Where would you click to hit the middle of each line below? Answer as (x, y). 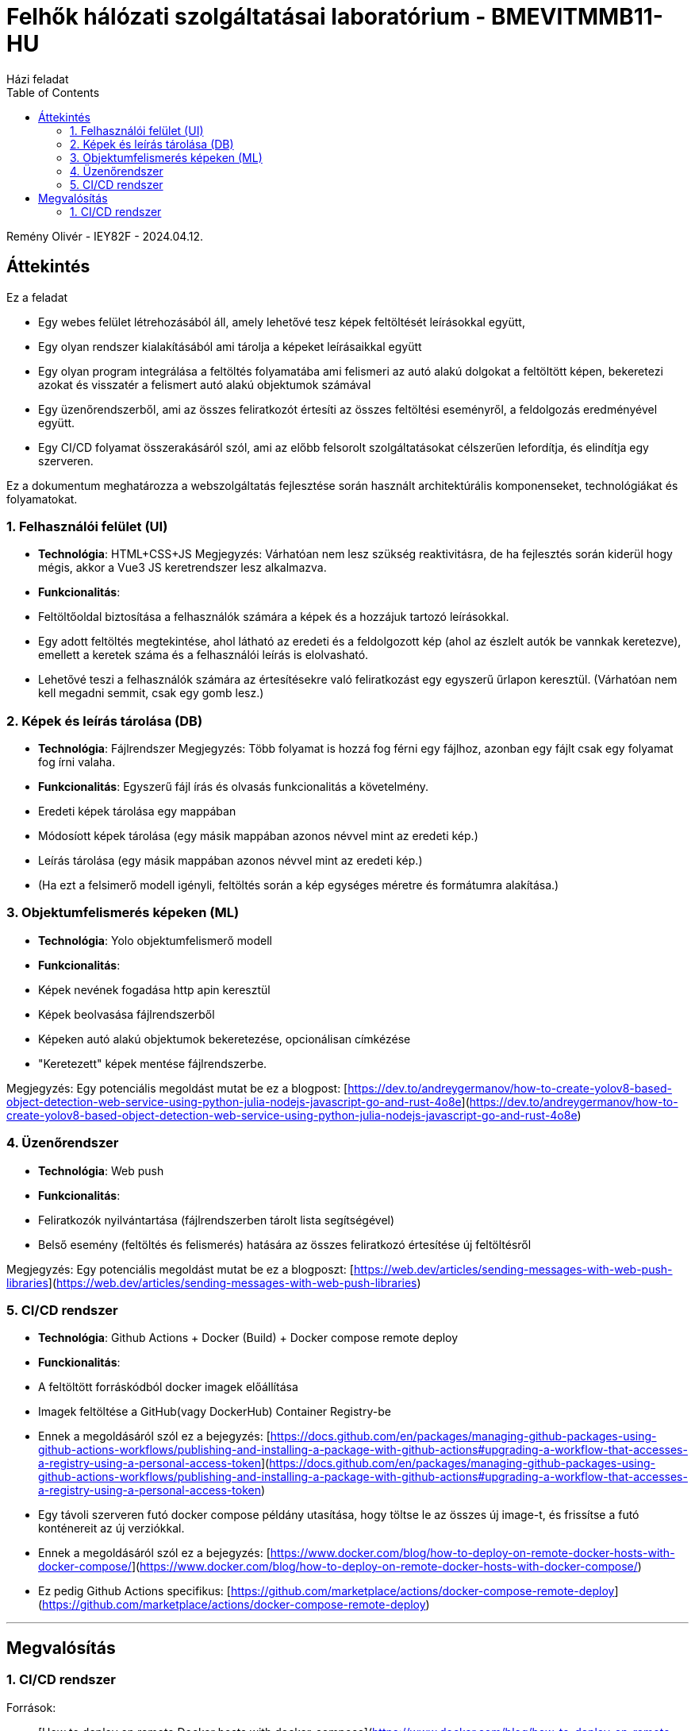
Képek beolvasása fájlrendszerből (127, 1014)
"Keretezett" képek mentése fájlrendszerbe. (153, 1063)
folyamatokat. (42, 499)
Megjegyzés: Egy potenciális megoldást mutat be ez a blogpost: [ (177, 1088)
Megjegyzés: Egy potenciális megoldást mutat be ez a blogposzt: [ (180, 1269)
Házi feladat (38, 79)
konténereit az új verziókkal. (111, 1529)
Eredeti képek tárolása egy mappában (137, 812)
